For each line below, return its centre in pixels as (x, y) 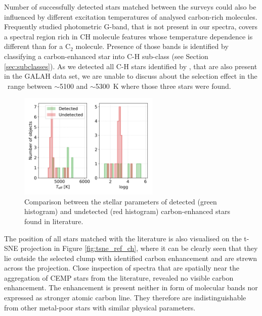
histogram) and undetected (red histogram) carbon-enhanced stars (127, 211)
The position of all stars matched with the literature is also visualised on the (123, 238)
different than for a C (37, 46)
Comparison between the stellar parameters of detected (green (121, 201)
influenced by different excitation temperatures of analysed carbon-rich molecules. (131, 16)
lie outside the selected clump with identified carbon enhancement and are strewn (131, 258)
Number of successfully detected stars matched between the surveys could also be (130, 7)
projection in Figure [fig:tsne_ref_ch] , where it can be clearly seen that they (139, 248)
